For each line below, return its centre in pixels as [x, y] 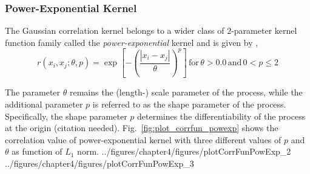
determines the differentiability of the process [221, 116]
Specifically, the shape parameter [66, 116]
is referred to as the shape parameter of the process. [189, 104]
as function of [37, 151]
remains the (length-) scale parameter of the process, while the [186, 92]
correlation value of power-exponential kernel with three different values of [143, 139]
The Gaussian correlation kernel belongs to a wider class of [115, 31]
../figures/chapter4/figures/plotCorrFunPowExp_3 [99, 163]
